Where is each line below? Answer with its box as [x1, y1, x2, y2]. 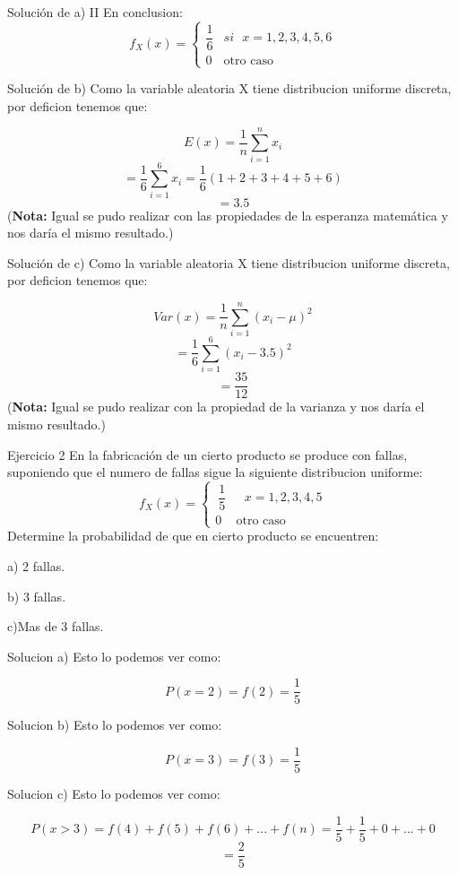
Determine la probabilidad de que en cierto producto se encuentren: [7, 526, 379, 545]
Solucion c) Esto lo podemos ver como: [7, 784, 220, 803]
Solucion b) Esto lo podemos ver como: [7, 715, 222, 734]
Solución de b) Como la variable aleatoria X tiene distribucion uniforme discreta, [7, 79, 452, 98]
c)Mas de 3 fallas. [7, 617, 104, 636]
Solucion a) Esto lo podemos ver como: [7, 646, 221, 665]
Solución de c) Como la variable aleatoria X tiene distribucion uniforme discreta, [7, 253, 450, 272]
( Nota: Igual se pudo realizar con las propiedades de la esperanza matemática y [7, 205, 448, 224]
